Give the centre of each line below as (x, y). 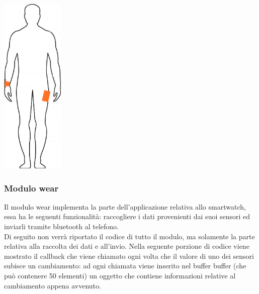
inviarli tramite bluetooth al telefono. (62, 226)
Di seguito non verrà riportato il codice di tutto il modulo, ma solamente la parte (129, 236)
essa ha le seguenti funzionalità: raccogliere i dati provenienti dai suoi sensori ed (127, 216)
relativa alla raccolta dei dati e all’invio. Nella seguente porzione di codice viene (127, 246)
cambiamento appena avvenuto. (53, 285)
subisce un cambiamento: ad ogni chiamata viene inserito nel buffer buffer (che (125, 266)
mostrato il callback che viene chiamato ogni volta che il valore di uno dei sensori (129, 256)
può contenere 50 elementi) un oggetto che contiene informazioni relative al (120, 275)
